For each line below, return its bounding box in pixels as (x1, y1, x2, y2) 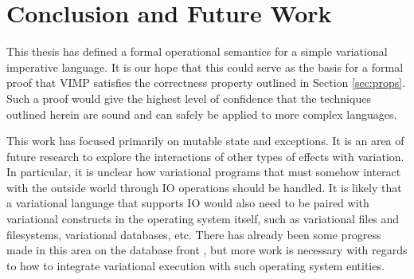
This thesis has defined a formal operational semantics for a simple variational (6, 43, 388, 60)
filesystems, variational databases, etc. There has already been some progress (6, 226, 381, 242)
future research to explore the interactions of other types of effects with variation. (6, 147, 404, 164)
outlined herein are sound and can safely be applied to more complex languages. (6, 105, 397, 122)
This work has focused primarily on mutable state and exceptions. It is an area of (6, 132, 404, 149)
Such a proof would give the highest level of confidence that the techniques (6, 89, 371, 106)
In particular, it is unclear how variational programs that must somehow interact (6, 163, 401, 180)
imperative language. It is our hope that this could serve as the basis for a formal (6, 58, 404, 75)
